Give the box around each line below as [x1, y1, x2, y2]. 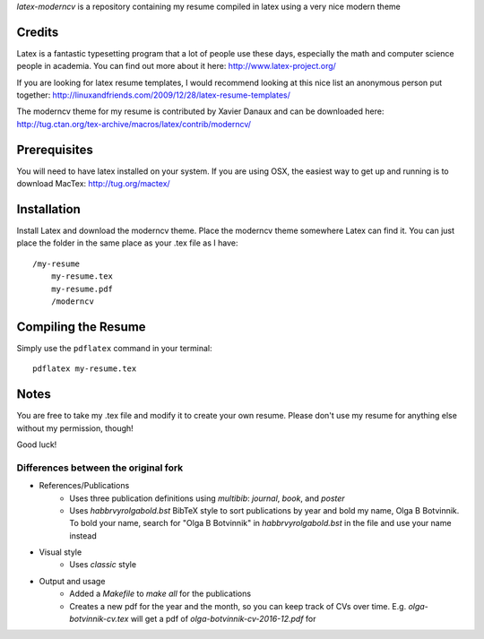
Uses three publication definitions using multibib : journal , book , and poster [69, 493, 345, 504]
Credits [16, 24, 59, 39]
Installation [16, 202, 81, 217]
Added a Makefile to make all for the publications [69, 588, 251, 600]
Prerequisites [16, 142, 93, 157]
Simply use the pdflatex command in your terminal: [16, 342, 212, 353]
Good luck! [16, 439, 57, 450]
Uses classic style [69, 559, 137, 570]
